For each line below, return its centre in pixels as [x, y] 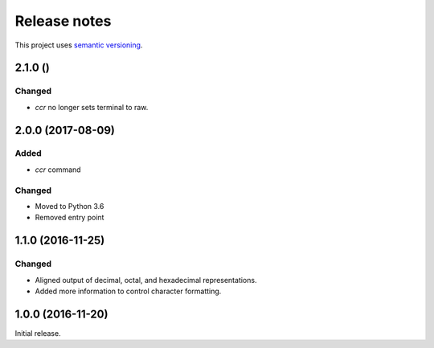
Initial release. [38, 333]
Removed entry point [70, 218]
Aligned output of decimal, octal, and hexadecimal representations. [146, 280]
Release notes [63, 21]
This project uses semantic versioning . [79, 45]
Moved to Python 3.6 [70, 206]
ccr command [58, 170]
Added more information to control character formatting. [128, 291]
